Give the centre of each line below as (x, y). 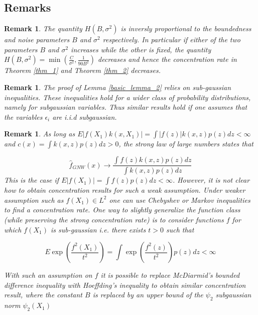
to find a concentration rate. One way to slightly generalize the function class (122, 210)
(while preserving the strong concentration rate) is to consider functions (114, 220)
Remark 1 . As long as (40, 134)
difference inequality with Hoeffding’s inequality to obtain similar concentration (125, 285)
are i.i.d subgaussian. (85, 116)
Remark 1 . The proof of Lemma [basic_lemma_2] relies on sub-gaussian (118, 87)
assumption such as (34, 200)
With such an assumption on (48, 275)
